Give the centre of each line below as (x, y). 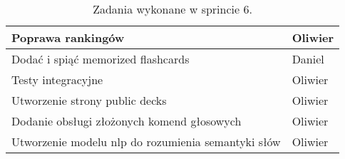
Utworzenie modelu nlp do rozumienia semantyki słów (146, 142)
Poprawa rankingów (68, 37)
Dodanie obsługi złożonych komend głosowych (127, 121)
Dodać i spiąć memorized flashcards (101, 59)
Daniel (308, 59)
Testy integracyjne (57, 79)
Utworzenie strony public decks (89, 100)
